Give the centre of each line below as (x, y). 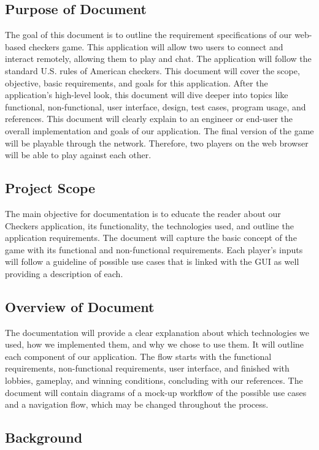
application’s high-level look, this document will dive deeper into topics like (147, 95)
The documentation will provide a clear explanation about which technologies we (157, 332)
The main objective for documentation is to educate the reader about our (143, 213)
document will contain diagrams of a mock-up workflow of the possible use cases (156, 392)
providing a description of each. (64, 273)
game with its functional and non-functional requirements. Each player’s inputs (154, 249)
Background (44, 437)
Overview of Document (80, 306)
